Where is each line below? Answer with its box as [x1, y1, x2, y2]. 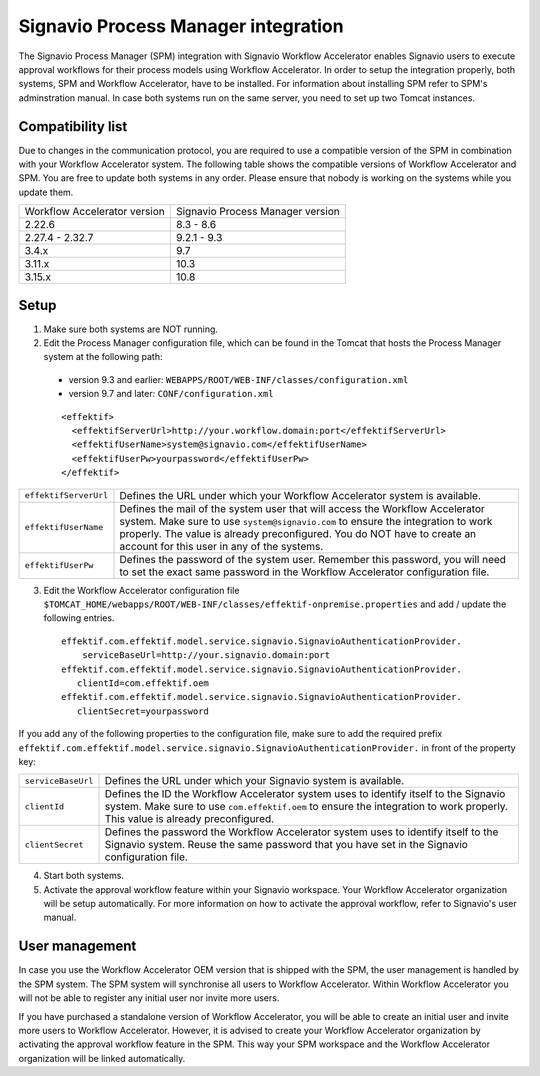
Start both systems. [43, 870, 125, 882]
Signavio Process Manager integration [18, 15, 344, 37]
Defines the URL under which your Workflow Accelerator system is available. [119, 488, 482, 502]
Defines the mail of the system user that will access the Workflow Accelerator [119, 501, 485, 515]
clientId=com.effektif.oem [76, 677, 210, 689]
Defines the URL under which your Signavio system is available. [104, 774, 405, 788]
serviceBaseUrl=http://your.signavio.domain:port [81, 650, 330, 661]
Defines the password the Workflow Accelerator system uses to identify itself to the [104, 825, 499, 839]
